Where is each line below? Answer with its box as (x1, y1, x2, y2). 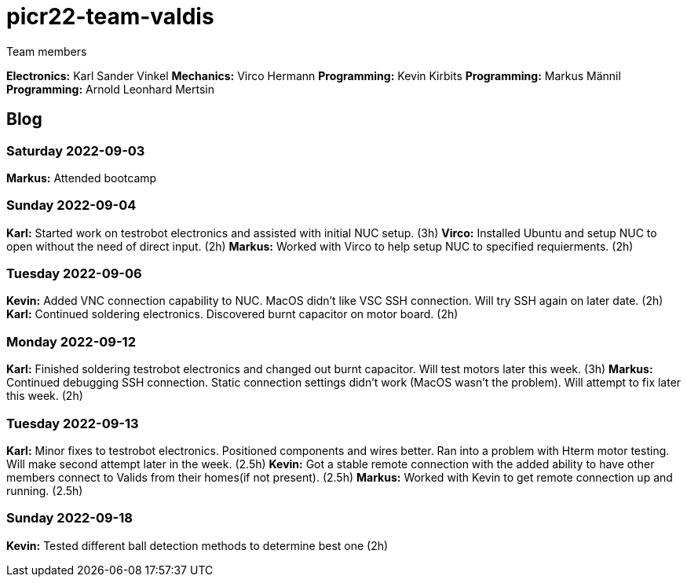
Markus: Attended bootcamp (6, 170, 157, 185)
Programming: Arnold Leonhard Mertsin (6, 82, 214, 96)
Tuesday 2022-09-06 (6, 266, 142, 282)
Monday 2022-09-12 (6, 333, 136, 350)
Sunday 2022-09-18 (6, 510, 133, 526)
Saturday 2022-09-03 (6, 142, 145, 159)
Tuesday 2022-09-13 (6, 415, 139, 431)
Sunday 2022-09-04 (6, 197, 137, 214)
